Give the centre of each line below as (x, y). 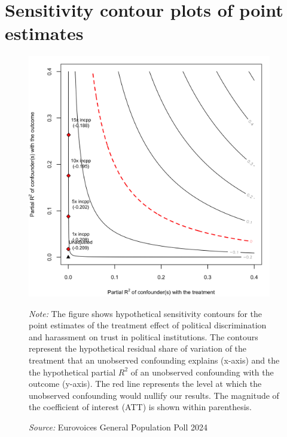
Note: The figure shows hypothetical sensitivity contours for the (146, 313)
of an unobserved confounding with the (202, 372)
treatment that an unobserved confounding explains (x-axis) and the (154, 360)
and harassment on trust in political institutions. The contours (143, 336)
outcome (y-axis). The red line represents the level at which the (145, 384)
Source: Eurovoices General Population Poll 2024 (118, 427)
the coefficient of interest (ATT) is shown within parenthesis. (140, 407)
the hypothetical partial (72, 372)
